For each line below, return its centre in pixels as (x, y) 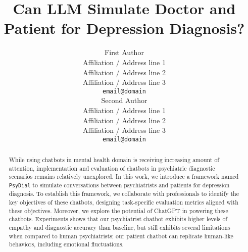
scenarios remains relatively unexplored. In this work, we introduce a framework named (124, 177)
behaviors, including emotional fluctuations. (66, 244)
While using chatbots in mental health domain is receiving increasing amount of (114, 160)
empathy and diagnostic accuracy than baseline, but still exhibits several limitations (119, 227)
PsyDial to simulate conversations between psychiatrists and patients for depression (119, 185)
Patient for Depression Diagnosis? (124, 28)
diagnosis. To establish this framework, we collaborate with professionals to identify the (124, 194)
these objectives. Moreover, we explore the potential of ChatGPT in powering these (118, 210)
